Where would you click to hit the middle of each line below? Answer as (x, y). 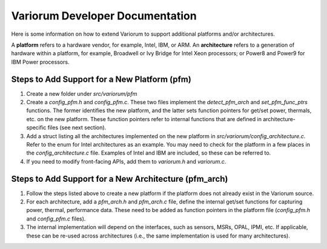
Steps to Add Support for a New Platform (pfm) (101, 79)
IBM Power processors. (40, 62)
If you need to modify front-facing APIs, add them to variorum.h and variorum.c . (126, 161)
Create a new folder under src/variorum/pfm (82, 93)
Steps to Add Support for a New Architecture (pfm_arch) (120, 179)
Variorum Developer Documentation (104, 16)
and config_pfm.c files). (56, 219)
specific (36, 128)
